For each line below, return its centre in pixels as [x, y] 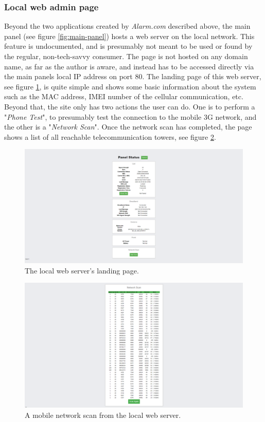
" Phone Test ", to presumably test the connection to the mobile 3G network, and [130, 116]
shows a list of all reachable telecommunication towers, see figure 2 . [110, 136]
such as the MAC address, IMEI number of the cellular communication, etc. [124, 96]
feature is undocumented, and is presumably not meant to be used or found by [128, 46]
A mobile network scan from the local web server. [103, 415]
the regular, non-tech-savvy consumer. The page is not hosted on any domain [126, 56]
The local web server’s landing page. [82, 270]
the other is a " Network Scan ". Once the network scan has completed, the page [128, 127]
